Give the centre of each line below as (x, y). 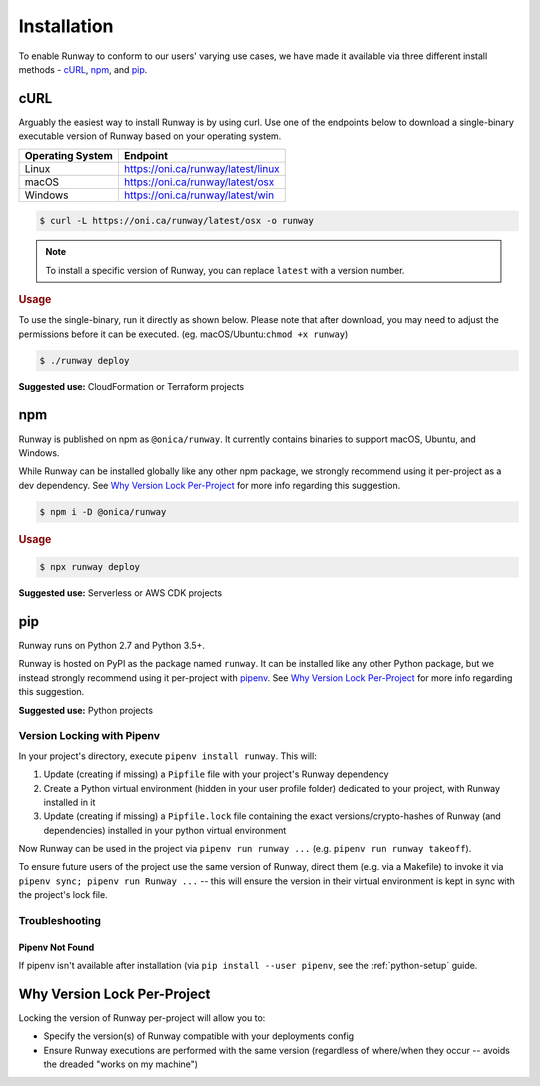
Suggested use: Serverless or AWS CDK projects (120, 593)
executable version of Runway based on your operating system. (150, 136)
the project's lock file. (63, 895)
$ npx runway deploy (89, 567)
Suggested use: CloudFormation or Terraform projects (131, 386)
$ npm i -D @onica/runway (103, 511)
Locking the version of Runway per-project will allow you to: (142, 1018)
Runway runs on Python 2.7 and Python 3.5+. (111, 646)
